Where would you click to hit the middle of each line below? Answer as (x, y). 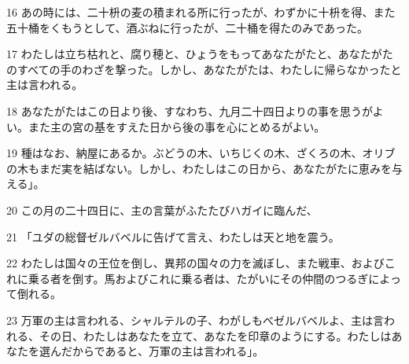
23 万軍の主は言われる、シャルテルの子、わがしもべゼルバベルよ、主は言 (195, 320)
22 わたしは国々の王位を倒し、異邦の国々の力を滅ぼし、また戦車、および (195, 263)
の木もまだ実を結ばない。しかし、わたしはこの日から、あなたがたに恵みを (199, 168)
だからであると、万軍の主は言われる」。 (162, 351)
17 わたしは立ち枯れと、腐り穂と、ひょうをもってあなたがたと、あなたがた (200, 54)
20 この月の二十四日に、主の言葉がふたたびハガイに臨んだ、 (162, 210)
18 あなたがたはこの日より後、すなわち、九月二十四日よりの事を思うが (190, 110)
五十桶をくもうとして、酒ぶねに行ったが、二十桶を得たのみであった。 (188, 27)
